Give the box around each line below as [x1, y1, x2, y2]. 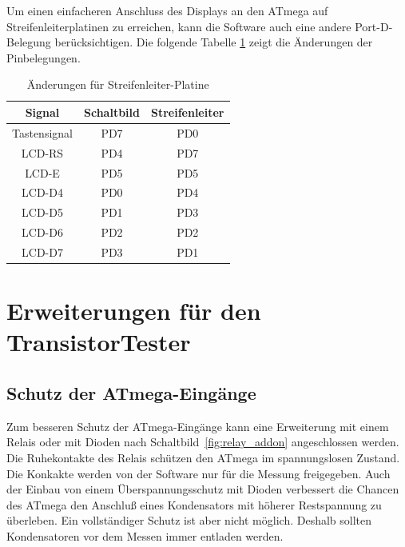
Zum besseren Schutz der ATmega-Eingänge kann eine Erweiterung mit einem [6, 417, 389, 434]
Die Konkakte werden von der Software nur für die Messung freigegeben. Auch [6, 465, 391, 481]
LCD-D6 [22, 224, 63, 241]
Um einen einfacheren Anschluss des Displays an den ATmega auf [6, 2, 328, 18]
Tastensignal [12, 124, 73, 141]
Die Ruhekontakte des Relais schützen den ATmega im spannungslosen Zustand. [6, 449, 400, 465]
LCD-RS [21, 144, 64, 161]
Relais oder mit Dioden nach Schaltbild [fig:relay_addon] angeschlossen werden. [6, 433, 399, 450]
